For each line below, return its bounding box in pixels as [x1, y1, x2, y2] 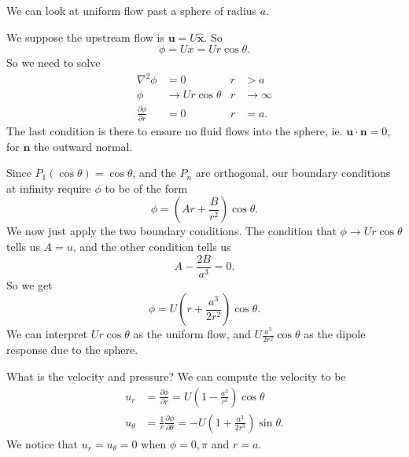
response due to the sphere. [6, 341, 138, 358]
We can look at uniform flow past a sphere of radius [6, 2, 257, 18]
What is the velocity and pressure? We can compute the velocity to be [6, 367, 346, 384]
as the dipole [304, 326, 366, 342]
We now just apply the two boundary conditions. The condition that [6, 223, 337, 239]
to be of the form [105, 179, 188, 196]
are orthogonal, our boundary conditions [195, 164, 391, 181]
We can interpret [6, 326, 88, 342]
